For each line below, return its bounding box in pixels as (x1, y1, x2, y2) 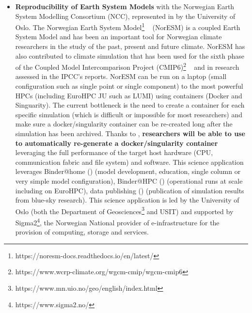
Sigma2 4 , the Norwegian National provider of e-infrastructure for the (15, 216, 220, 227)
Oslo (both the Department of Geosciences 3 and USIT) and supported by (15, 204, 234, 216)
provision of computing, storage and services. (15, 227, 149, 237)
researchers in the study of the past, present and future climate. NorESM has (15, 41, 245, 51)
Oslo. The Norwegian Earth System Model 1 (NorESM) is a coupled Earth (15, 21, 240, 32)
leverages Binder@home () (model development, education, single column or (15, 166, 241, 176)
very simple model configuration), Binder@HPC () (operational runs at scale (15, 176, 243, 186)
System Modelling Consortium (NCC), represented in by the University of (15, 11, 236, 21)
